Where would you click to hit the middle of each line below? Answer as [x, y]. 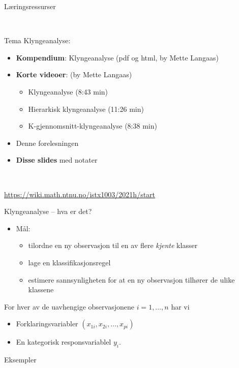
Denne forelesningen [47, 143]
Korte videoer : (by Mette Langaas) [74, 74]
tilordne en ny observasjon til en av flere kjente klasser [113, 245]
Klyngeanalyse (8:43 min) [68, 91]
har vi [180, 306]
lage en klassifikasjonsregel [69, 262]
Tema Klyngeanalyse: [37, 40]
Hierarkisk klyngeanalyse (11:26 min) [86, 109]
